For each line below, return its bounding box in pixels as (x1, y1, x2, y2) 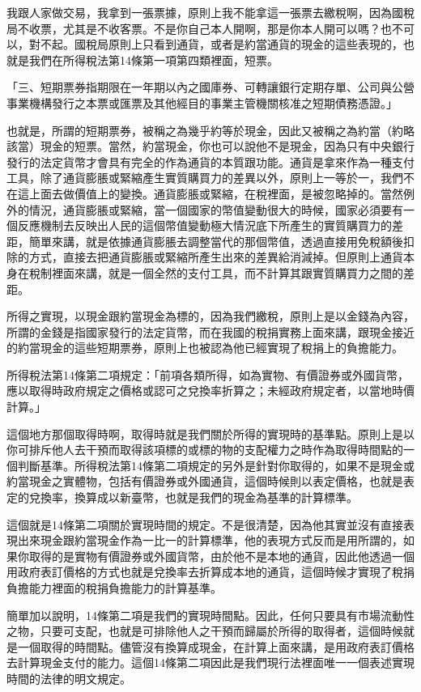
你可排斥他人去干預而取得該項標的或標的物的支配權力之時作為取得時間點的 (6, 441, 403, 458)
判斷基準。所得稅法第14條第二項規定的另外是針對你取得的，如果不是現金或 (17, 456, 415, 473)
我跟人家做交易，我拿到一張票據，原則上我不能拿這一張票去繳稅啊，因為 (6, 4, 392, 20)
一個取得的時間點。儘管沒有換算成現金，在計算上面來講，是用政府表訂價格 (17, 638, 415, 655)
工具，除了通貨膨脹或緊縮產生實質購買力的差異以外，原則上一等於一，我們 (6, 169, 403, 186)
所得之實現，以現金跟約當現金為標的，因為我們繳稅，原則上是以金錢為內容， (6, 308, 415, 325)
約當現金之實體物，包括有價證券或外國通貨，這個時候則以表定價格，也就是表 (6, 473, 415, 490)
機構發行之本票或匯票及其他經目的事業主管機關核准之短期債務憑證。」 (28, 94, 398, 111)
